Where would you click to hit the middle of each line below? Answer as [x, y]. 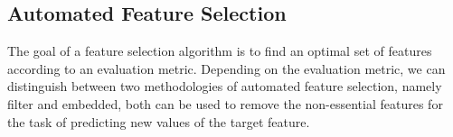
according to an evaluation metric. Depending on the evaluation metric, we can [226, 68]
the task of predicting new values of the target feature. [159, 121]
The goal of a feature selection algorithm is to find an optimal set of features [220, 51]
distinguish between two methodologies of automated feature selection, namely [225, 86]
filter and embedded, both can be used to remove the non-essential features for [225, 103]
